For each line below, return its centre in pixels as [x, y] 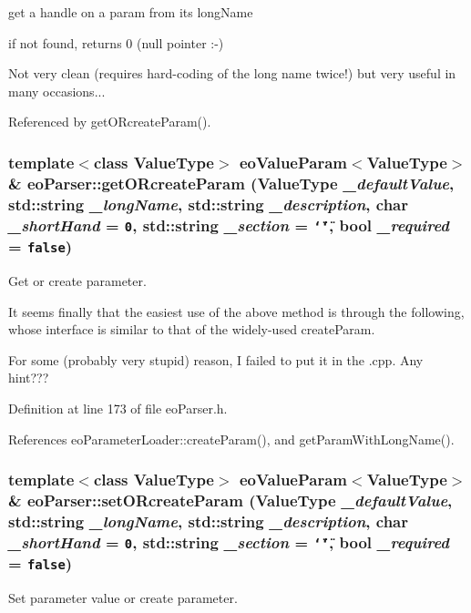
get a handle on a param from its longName [131, 12]
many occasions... [57, 91]
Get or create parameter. [77, 281]
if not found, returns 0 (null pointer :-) [116, 42]
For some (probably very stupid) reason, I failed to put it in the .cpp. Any [216, 359]
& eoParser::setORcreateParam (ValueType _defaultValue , [230, 500]
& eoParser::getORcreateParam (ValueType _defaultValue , [231, 183]
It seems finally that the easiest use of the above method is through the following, [236, 311]
